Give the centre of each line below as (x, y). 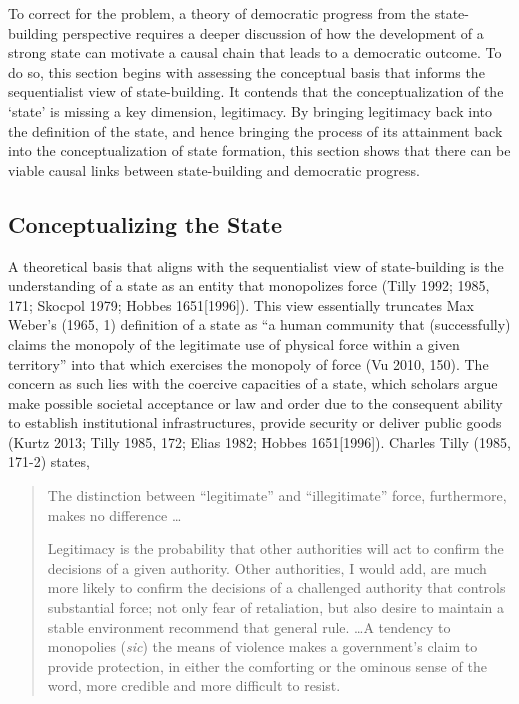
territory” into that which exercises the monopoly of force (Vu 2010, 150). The (248, 363)
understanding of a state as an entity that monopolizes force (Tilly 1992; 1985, (249, 285)
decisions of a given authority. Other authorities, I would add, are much (267, 567)
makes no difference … (114, 514)
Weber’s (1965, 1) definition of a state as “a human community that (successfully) (259, 324)
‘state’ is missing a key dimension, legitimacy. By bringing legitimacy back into (250, 110)
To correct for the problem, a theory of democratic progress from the (219, 13)
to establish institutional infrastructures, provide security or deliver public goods (255, 422)
